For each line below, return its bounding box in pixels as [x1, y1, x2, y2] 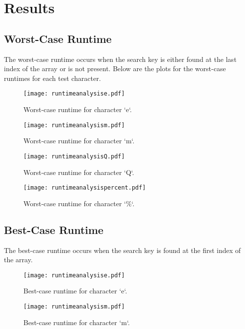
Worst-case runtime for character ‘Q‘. [23, 167, 134, 177]
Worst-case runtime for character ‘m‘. [23, 135, 135, 146]
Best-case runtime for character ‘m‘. [23, 317, 130, 327]
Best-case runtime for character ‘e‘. [23, 286, 127, 296]
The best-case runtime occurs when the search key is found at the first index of [4, 245, 241, 255]
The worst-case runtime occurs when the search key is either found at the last [4, 54, 237, 64]
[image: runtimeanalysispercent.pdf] [23, 184, 146, 192]
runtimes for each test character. [4, 73, 101, 83]
